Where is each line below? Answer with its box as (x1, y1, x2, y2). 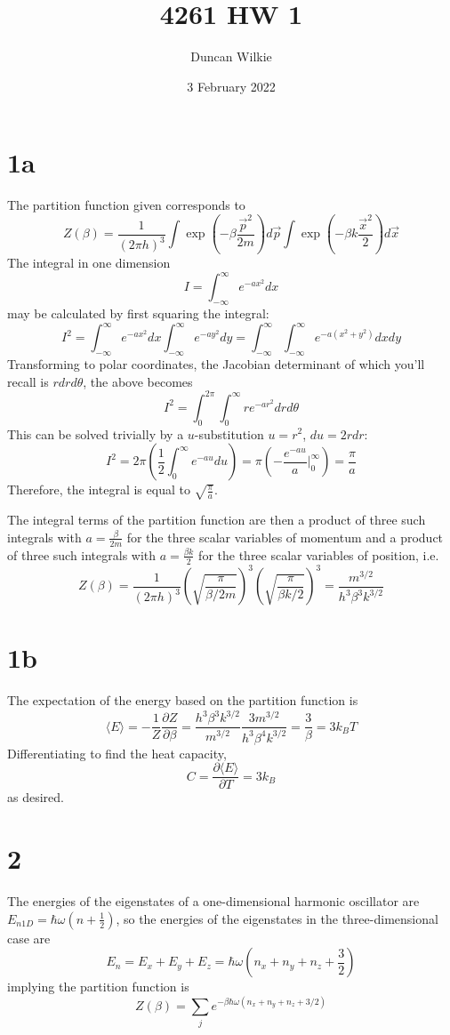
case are (7, 928, 51, 947)
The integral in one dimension (7, 253, 171, 272)
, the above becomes (83, 372, 193, 390)
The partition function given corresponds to (7, 196, 245, 214)
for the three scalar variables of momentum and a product (126, 527, 444, 546)
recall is (7, 372, 49, 390)
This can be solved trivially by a (7, 424, 184, 443)
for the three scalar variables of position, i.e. (198, 545, 439, 564)
